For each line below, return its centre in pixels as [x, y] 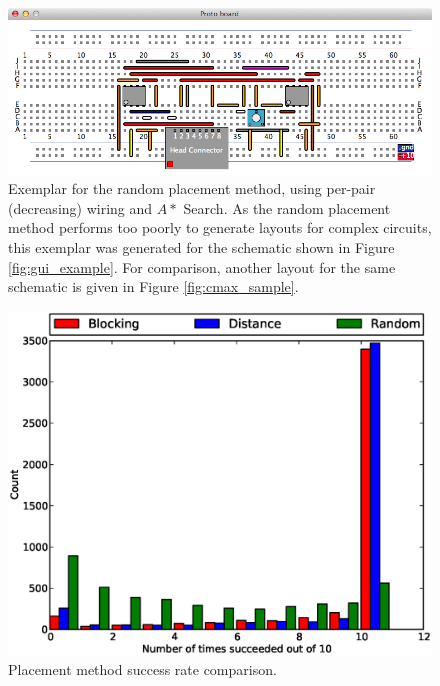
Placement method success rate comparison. [142, 668]
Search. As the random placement [287, 207]
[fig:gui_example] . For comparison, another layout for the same [202, 266]
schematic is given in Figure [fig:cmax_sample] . [153, 286]
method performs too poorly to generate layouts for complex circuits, [220, 227]
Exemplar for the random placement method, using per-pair [192, 188]
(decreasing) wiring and [80, 207]
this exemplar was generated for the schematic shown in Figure [201, 247]
